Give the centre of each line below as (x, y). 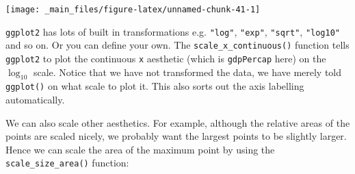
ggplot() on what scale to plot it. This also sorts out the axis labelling (155, 86)
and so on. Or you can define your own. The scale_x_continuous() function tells (177, 45)
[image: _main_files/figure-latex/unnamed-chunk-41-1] (133, 10)
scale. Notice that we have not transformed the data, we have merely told (187, 72)
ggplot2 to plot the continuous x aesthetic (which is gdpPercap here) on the (166, 58)
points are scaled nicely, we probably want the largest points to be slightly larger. (176, 136)
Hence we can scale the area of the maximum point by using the (140, 149)
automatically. (35, 100)
